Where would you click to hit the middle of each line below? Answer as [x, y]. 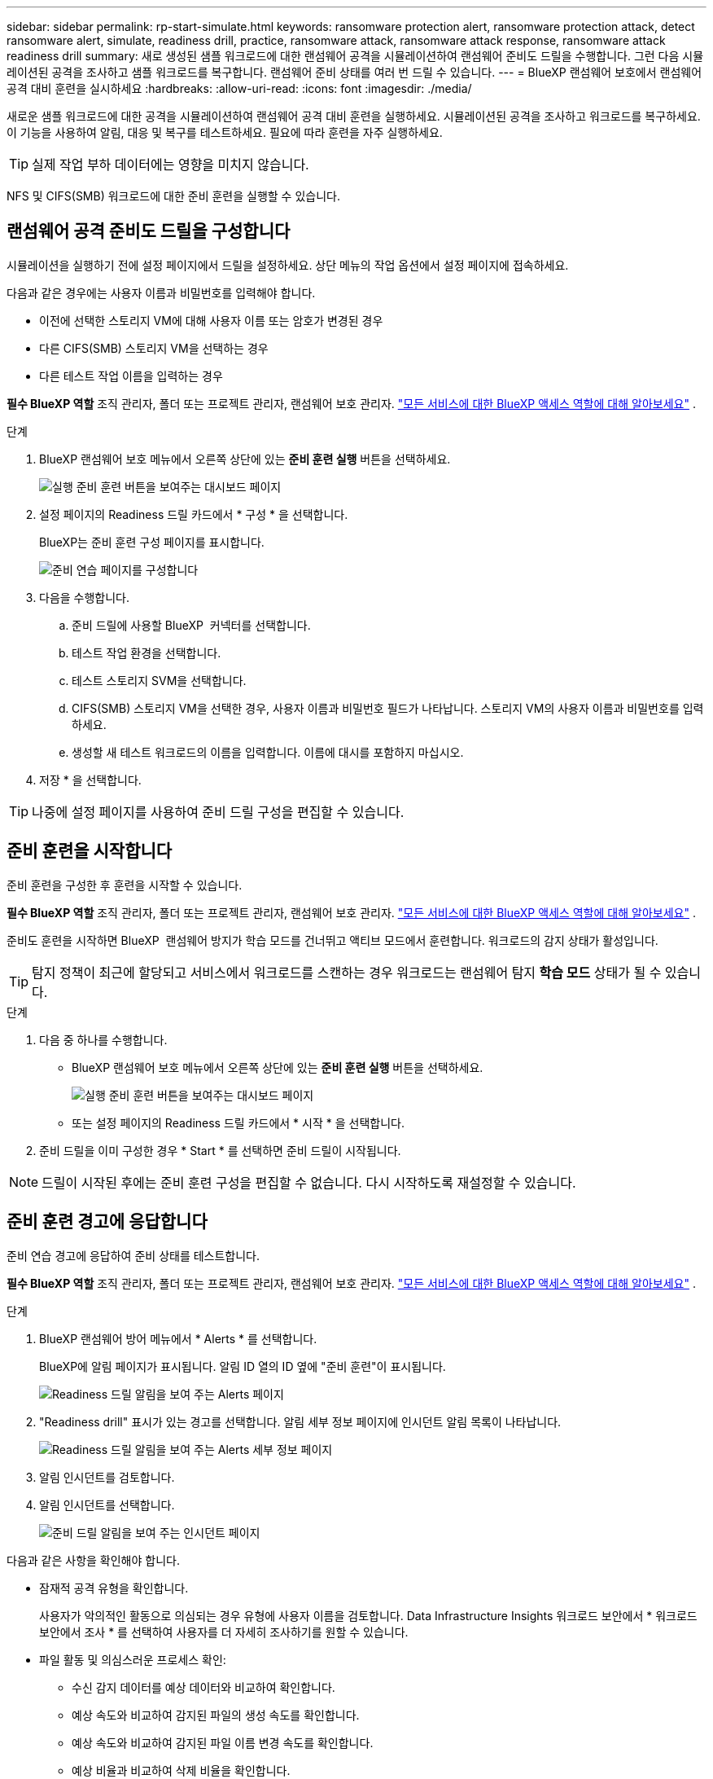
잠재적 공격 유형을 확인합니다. [114, 1588]
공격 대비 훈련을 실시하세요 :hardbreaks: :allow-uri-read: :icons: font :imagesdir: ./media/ [239, 88]
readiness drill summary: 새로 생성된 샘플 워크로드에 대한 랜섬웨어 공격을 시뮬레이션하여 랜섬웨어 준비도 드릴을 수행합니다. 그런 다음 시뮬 [355, 56]
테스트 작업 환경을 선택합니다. [147, 652]
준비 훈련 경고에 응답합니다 [107, 1222]
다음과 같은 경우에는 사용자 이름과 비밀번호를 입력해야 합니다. [161, 292]
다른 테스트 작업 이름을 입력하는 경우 [131, 376]
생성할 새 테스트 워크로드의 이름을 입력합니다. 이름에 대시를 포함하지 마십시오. [268, 752]
